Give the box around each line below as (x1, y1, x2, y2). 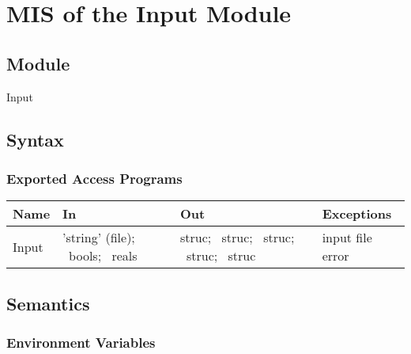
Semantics (6, 291, 90, 315)
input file (322, 228, 372, 247)
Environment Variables (6, 332, 156, 352)
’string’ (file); (62, 228, 135, 247)
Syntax (6, 127, 64, 151)
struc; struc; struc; (179, 228, 295, 247)
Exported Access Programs (6, 168, 183, 188)
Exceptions (322, 204, 392, 223)
